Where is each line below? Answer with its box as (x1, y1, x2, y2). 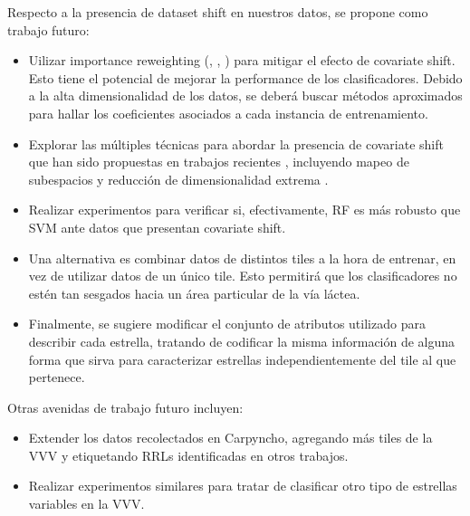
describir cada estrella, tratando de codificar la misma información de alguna (28, 331, 456, 350)
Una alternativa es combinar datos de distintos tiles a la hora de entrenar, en (28, 248, 456, 267)
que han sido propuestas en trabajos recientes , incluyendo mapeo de (28, 152, 409, 171)
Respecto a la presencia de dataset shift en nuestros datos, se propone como (7, 3, 428, 21)
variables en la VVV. (28, 494, 145, 513)
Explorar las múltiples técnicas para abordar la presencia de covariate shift (28, 134, 444, 153)
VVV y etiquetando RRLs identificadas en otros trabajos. (28, 445, 349, 464)
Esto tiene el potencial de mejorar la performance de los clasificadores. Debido (28, 68, 463, 87)
